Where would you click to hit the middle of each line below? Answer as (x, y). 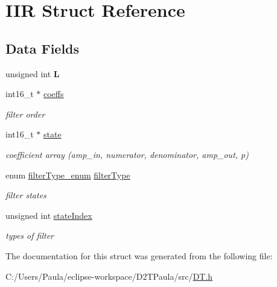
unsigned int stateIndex (49, 215)
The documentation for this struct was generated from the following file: (139, 255)
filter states (26, 195)
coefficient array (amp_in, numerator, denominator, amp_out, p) (127, 154)
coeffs (54, 94)
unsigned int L (33, 73)
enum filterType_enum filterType (68, 175)
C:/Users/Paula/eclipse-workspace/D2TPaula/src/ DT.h (109, 276)
